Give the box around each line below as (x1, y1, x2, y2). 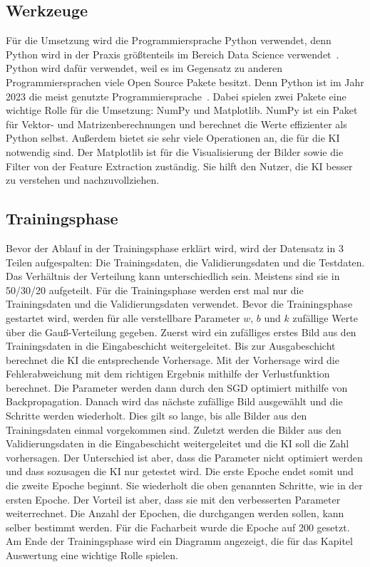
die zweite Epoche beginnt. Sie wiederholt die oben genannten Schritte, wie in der (6, 478, 363, 493)
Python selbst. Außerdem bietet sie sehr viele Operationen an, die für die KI (6, 130, 340, 145)
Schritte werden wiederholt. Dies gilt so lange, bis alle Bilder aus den (6, 408, 307, 423)
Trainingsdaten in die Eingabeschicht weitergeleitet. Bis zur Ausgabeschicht (6, 338, 336, 353)
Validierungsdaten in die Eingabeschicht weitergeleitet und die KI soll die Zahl (6, 436, 349, 451)
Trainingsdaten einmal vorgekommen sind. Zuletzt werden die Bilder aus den (6, 422, 341, 437)
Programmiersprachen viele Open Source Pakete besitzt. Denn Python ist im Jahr (6, 74, 364, 89)
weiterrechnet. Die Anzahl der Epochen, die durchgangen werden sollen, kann (6, 506, 344, 521)
